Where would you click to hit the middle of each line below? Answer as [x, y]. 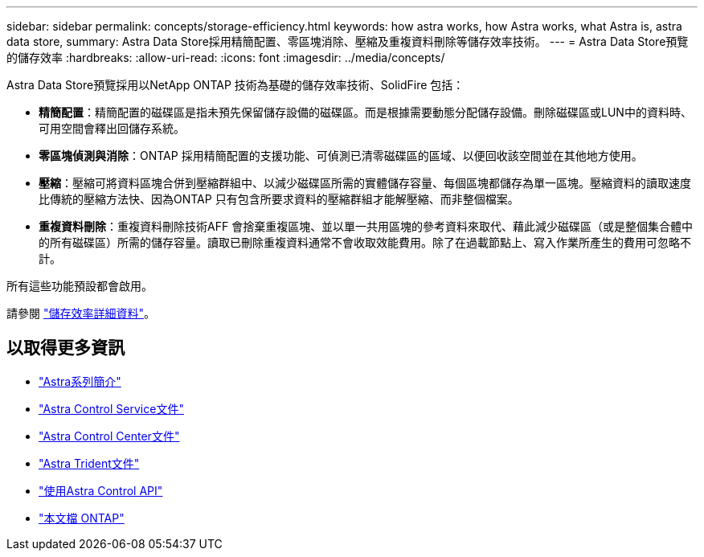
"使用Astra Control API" [101, 490]
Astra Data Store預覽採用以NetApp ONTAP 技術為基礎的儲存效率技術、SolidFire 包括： [235, 85]
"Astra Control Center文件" [109, 436]
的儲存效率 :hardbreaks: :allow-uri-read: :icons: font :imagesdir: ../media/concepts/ [226, 57]
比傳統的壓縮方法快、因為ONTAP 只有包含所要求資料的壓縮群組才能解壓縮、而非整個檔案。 [279, 199]
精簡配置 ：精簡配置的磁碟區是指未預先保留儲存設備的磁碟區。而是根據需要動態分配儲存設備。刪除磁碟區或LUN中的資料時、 [365, 112]
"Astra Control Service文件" [111, 408]
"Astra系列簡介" [80, 381]
